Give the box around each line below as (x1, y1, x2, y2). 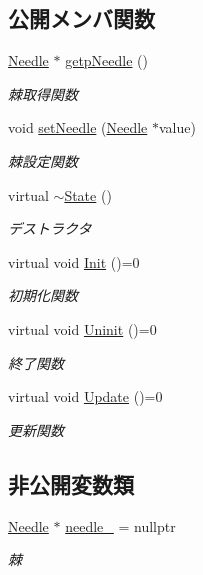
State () (64, 184, 112, 205)
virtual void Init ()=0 (8, 251, 140, 272)
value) (158, 117, 196, 138)
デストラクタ (8, 218, 92, 239)
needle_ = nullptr (65, 515, 176, 536)
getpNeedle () (65, 50, 149, 71)
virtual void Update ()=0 (8, 386, 163, 407)
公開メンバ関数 (8, 3, 155, 34)
